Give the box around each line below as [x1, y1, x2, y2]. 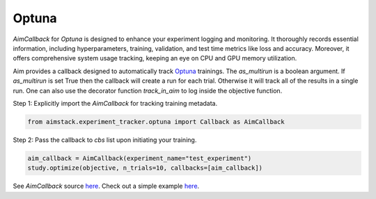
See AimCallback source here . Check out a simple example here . [13, 182, 200, 191]
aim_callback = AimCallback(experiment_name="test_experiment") [27, 154, 252, 162]
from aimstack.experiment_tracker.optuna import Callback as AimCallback [27, 118, 285, 125]
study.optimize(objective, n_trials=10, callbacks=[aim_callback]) [27, 164, 263, 172]
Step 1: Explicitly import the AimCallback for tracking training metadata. [13, 99, 218, 107]
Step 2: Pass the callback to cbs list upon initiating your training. [13, 136, 197, 144]
